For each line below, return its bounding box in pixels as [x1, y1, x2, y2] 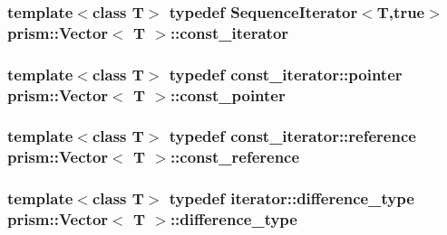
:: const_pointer [170, 83, 286, 106]
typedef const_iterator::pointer [169, 62, 403, 85]
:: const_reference [170, 146, 300, 168]
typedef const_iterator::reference [169, 125, 416, 147]
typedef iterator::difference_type [169, 187, 414, 210]
